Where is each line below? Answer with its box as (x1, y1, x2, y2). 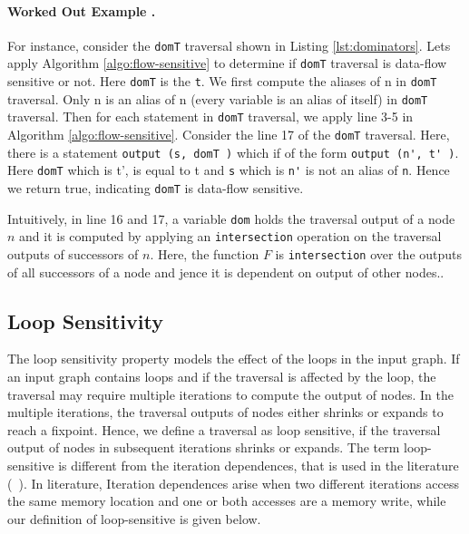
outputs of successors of (7, 245, 139, 264)
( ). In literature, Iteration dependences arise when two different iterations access (7, 473, 459, 492)
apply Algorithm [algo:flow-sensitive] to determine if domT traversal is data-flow (7, 53, 447, 73)
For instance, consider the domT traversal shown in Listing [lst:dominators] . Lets (7, 35, 451, 54)
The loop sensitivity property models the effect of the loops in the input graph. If (7, 349, 460, 368)
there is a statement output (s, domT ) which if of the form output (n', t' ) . (7, 142, 459, 161)
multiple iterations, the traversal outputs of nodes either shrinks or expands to (7, 403, 444, 422)
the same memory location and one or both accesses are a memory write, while (7, 491, 446, 510)
